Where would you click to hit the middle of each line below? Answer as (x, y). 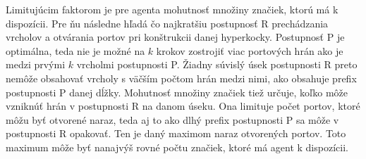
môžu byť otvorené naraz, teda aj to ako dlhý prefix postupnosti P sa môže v (172, 119)
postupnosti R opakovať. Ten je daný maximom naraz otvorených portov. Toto (176, 133)
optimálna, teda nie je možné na (75, 50)
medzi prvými (36, 64)
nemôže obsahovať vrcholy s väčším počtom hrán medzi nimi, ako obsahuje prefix (181, 78)
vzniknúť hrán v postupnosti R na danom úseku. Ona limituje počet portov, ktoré (183, 106)
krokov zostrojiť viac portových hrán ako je (250, 50)
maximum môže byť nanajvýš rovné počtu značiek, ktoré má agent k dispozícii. (177, 147)
